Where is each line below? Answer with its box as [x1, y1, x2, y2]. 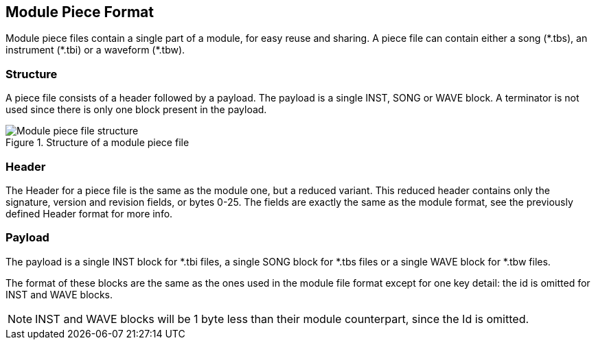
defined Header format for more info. [5, 207, 173, 219]
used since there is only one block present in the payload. [5, 104, 267, 116]
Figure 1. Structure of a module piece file [5, 136, 190, 149]
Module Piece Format [5, 3, 154, 21]
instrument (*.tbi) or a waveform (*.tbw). [5, 44, 185, 56]
